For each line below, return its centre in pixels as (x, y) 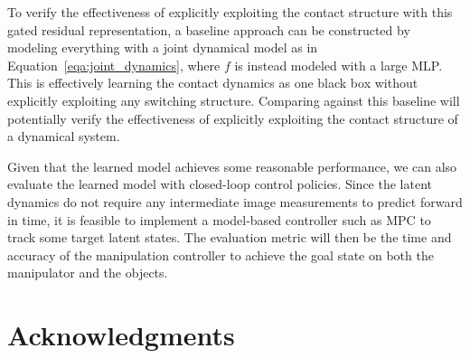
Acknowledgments (121, 335)
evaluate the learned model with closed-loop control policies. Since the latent (220, 184)
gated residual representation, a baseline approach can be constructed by (209, 29)
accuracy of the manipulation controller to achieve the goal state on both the (221, 254)
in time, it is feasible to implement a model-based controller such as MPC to (219, 219)
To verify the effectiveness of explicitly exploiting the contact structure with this (230, 12)
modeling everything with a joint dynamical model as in (163, 47)
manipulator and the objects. (88, 273)
